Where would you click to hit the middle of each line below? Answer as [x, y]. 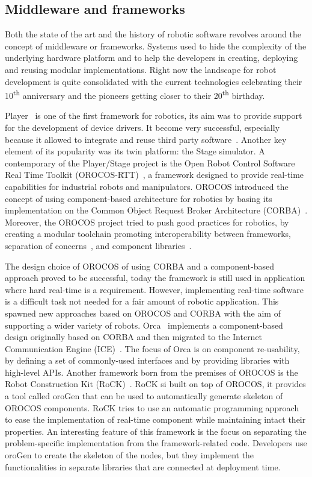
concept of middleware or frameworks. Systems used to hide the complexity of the [156, 46]
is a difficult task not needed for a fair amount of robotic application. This [142, 301]
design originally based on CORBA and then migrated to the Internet [134, 337]
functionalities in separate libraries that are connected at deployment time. [143, 466]
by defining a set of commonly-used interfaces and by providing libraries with [147, 360]
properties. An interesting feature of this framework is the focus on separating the [156, 431]
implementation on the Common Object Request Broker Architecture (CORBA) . [156, 210]
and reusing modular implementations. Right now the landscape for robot [141, 69]
